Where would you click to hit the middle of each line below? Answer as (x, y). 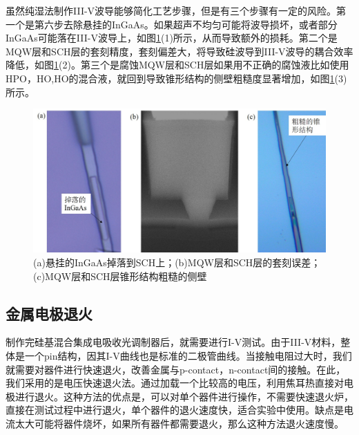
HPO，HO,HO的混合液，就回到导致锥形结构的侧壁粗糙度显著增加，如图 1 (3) (176, 78)
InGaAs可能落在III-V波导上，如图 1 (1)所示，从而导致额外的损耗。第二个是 (172, 38)
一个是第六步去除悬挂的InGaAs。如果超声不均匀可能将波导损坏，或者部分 (172, 24)
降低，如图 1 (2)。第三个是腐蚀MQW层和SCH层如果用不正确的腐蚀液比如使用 (177, 65)
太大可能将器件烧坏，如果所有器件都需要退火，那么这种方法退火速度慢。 (179, 423)
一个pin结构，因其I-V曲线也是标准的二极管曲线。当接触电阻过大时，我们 (188, 355)
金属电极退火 (49, 313)
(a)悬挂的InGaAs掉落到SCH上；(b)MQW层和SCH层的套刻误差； (177, 262)
